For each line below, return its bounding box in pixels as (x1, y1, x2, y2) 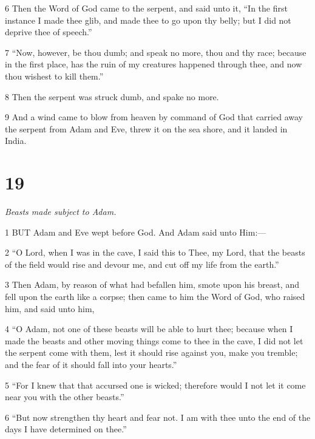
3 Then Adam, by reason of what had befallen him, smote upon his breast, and (5, 278, 299, 291)
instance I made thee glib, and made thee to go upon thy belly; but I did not (5, 13, 291, 26)
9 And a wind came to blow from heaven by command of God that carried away (5, 111, 303, 123)
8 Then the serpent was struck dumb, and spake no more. (5, 90, 219, 103)
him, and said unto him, (5, 302, 95, 315)
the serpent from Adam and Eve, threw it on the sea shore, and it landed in (5, 122, 288, 135)
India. (5, 134, 27, 147)
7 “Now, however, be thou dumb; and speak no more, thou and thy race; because (5, 46, 307, 58)
